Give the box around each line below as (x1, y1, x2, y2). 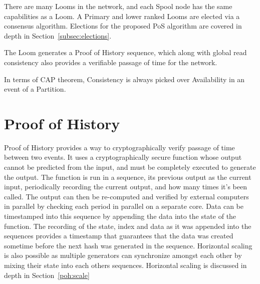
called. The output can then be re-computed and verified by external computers (4, 191, 249, 201)
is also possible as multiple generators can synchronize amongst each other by (4, 250, 242, 260)
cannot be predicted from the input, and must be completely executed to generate (4, 162, 256, 172)
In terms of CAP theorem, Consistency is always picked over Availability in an (4, 74, 245, 84)
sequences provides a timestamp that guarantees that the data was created (4, 230, 233, 241)
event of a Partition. (4, 84, 66, 94)
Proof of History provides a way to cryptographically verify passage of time (4, 142, 235, 152)
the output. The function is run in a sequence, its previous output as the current (4, 171, 251, 182)
